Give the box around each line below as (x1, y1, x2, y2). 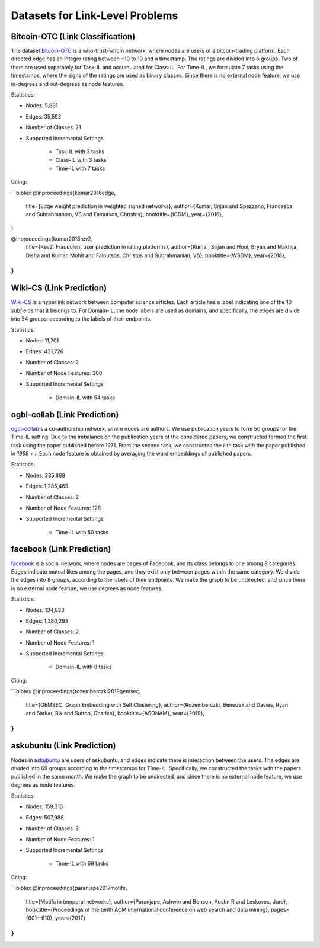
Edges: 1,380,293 (25, 617, 69, 624)
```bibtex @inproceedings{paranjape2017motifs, (11, 885, 127, 892)
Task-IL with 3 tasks (55, 148, 105, 155)
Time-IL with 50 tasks (55, 529, 109, 536)
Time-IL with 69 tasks (55, 860, 109, 867)
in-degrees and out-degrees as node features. (11, 80, 124, 87)
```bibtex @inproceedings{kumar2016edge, (11, 189, 116, 196)
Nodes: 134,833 (25, 606, 65, 613)
